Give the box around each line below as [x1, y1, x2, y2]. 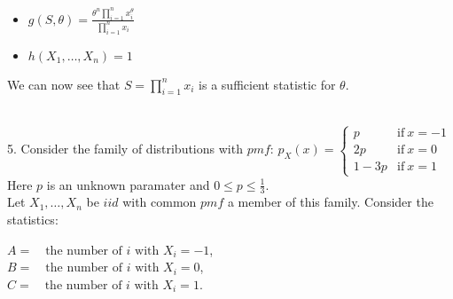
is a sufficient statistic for [199, 75, 336, 93]
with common [122, 193, 197, 211]
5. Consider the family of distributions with [7, 139, 243, 158]
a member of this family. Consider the [227, 193, 433, 211]
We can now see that [7, 75, 121, 93]
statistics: [7, 210, 59, 229]
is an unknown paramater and [46, 175, 210, 193]
